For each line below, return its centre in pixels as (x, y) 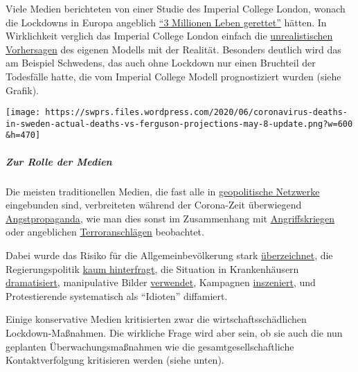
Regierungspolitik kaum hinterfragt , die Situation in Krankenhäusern (152, 268)
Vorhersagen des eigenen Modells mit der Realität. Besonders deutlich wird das (173, 49)
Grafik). (22, 90)
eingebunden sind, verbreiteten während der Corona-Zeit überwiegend (154, 205)
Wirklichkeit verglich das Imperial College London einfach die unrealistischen (169, 36)
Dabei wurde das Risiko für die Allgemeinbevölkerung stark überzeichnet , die (169, 255)
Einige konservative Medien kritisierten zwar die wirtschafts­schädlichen (156, 319)
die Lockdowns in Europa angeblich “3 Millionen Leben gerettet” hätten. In (166, 22)
